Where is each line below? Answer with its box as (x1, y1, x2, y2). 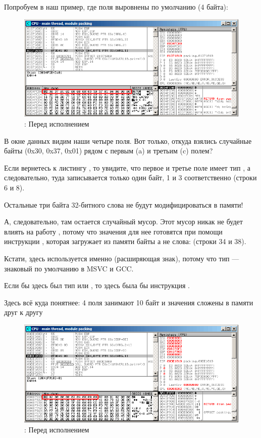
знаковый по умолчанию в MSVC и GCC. (4, 263, 134, 273)
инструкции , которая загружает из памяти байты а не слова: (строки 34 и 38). (4, 236, 246, 247)
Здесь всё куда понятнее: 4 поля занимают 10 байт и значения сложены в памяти (4, 297, 253, 307)
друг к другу (4, 307, 43, 317)
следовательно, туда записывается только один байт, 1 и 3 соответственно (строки (4, 172, 257, 183)
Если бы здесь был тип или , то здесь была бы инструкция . (4, 280, 190, 291)
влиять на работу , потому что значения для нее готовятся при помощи (4, 226, 223, 236)
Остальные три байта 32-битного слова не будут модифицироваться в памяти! (4, 199, 243, 210)
